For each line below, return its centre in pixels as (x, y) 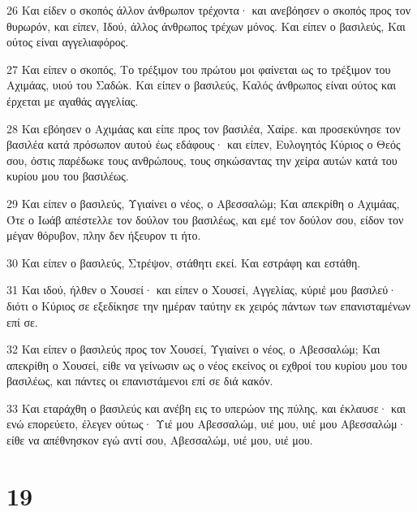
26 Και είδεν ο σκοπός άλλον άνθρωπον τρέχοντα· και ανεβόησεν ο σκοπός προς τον (208, 10)
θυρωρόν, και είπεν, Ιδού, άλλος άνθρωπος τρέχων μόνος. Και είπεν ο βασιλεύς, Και (206, 26)
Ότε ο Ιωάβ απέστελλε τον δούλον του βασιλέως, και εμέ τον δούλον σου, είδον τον (205, 219)
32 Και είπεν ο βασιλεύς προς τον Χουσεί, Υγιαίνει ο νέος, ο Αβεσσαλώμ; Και (193, 349)
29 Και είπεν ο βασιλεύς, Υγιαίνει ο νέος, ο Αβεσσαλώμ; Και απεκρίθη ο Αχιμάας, (203, 203)
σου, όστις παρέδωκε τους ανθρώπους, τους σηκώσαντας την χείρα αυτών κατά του (202, 160)
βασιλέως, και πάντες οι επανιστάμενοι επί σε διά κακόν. (140, 381)
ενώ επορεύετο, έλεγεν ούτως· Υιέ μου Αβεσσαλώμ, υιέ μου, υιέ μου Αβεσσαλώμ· (206, 424)
